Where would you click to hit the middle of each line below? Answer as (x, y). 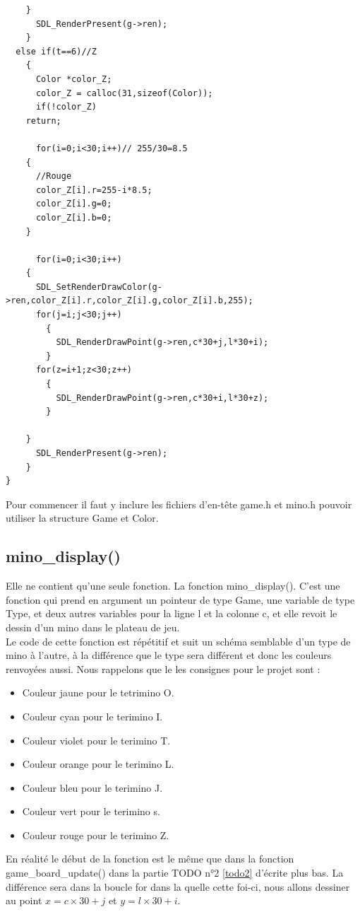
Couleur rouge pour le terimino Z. (96, 835)
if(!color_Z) (66, 107)
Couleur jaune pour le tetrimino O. (98, 692)
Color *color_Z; (74, 79)
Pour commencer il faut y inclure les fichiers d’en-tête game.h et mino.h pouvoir (179, 504)
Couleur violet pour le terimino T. (96, 740)
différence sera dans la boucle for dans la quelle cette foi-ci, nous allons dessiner (178, 886)
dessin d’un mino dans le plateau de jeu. (93, 627)
